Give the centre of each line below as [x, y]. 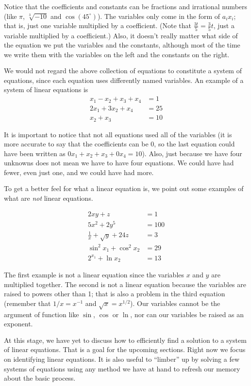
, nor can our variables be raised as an [187, 314]
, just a [224, 25]
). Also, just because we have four [192, 153]
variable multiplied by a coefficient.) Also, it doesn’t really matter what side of [121, 35]
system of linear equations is [46, 89]
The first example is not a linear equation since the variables [94, 275]
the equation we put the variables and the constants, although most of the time [122, 45]
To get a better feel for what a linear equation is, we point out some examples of [124, 188]
